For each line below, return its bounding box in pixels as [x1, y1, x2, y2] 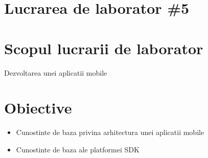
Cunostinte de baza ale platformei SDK [16, 144, 140, 154]
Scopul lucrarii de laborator [4, 37, 203, 58]
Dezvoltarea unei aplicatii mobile [4, 67, 107, 78]
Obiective [4, 97, 72, 118]
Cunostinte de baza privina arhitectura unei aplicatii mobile [16, 127, 204, 138]
